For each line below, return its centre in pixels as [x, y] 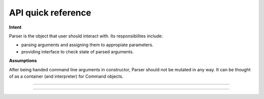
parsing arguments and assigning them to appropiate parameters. [87, 45]
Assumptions [23, 61]
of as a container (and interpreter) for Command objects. [66, 76]
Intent [15, 27]
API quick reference [50, 13]
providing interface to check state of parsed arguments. [77, 51]
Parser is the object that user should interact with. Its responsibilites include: [86, 36]
